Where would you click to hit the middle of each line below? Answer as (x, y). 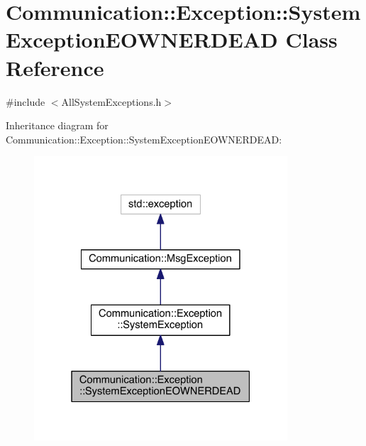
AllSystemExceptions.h (111, 101)
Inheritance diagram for (57, 125)
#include (26, 101)
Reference (55, 67)
